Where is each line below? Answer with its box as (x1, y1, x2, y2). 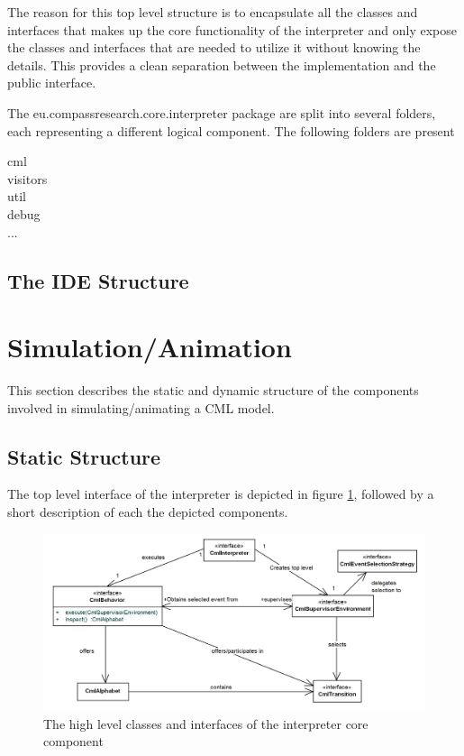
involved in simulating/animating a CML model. (7, 398, 275, 417)
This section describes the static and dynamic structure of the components (7, 381, 419, 400)
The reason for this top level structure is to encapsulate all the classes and (7, 3, 418, 21)
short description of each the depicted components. (7, 502, 288, 521)
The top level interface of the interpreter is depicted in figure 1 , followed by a (7, 484, 434, 503)
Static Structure (7, 442, 161, 470)
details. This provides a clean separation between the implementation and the (7, 55, 436, 74)
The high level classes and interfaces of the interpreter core (43, 714, 368, 733)
